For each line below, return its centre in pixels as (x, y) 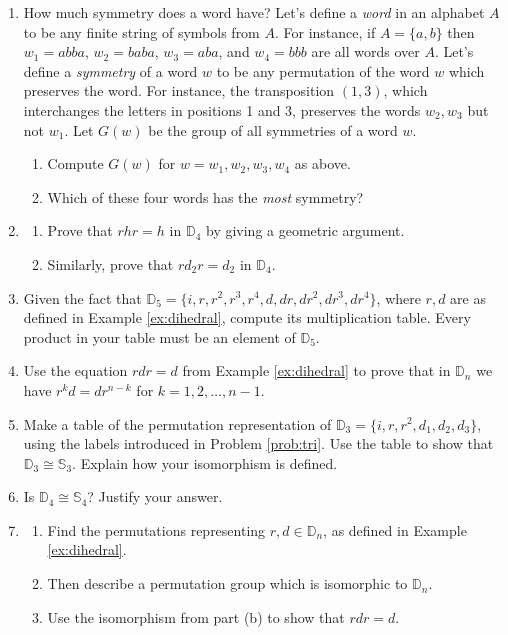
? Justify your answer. (155, 496)
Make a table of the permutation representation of (177, 423)
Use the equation (75, 370)
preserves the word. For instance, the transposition (179, 90)
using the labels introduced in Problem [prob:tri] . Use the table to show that (258, 443)
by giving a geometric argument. (305, 230)
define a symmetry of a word (110, 70)
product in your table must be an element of (159, 336)
